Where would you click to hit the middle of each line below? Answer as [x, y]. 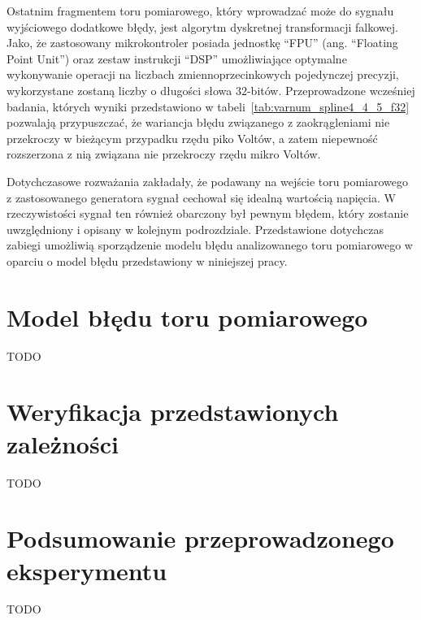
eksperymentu [87, 570]
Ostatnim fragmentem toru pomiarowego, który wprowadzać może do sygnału [200, 11]
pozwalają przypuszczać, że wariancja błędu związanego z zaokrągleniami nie [198, 122]
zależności [63, 443]
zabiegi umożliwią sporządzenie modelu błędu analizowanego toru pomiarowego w [210, 245]
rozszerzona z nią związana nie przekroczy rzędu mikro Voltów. [164, 154]
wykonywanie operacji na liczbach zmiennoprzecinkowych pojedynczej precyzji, [203, 74]
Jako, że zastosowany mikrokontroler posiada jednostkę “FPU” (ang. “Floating [202, 43]
